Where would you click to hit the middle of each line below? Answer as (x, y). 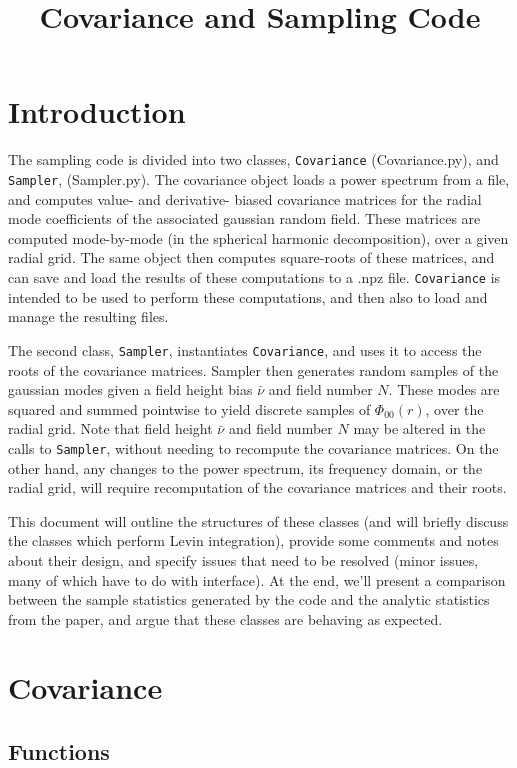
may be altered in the (419, 428)
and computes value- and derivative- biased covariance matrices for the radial (245, 198)
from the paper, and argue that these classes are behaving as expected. (225, 618)
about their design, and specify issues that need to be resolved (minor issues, (243, 559)
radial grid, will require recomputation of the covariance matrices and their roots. (257, 487)
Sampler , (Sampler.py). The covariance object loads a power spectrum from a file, (259, 178)
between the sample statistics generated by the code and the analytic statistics (249, 599)
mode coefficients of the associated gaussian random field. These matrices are (244, 218)
